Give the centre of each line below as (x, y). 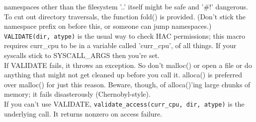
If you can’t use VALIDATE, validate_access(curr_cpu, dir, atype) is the (124, 104)
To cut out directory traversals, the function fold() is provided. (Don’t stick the (125, 16)
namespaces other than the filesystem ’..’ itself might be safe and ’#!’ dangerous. (126, 6)
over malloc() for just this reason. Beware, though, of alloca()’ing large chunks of (127, 84)
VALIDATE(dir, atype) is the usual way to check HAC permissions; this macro (125, 35)
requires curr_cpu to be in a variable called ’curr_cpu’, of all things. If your (120, 45)
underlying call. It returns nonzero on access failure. (83, 113)
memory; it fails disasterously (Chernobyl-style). (77, 94)
